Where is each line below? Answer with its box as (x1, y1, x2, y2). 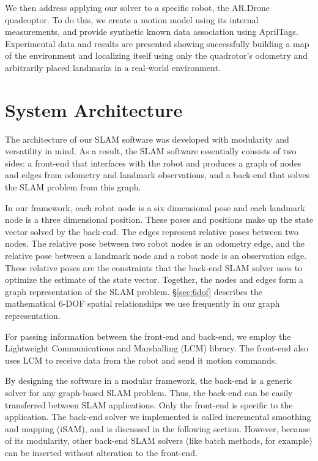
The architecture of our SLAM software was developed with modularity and (5, 132, 289, 145)
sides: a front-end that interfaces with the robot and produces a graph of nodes (5, 156, 301, 169)
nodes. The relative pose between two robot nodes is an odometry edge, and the (5, 237, 305, 250)
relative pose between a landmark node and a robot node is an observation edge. (5, 249, 307, 262)
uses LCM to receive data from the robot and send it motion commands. (5, 353, 278, 366)
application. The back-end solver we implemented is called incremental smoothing (5, 410, 311, 423)
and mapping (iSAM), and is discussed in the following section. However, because (5, 422, 311, 435)
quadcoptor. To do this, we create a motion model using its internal (5, 13, 259, 26)
